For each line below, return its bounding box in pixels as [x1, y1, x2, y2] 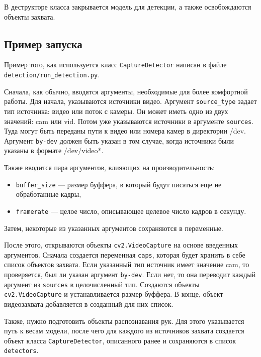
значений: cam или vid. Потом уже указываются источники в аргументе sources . [4, 115, 254, 126]
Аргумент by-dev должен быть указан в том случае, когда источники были [4, 135, 234, 146]
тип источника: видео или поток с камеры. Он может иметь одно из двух [4, 105, 228, 116]
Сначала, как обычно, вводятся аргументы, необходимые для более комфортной [4, 86, 248, 96]
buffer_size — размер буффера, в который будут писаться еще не [16, 179, 222, 189]
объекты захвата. [4, 11, 55, 22]
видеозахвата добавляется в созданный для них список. [4, 299, 173, 309]
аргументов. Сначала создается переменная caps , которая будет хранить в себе [4, 249, 245, 260]
